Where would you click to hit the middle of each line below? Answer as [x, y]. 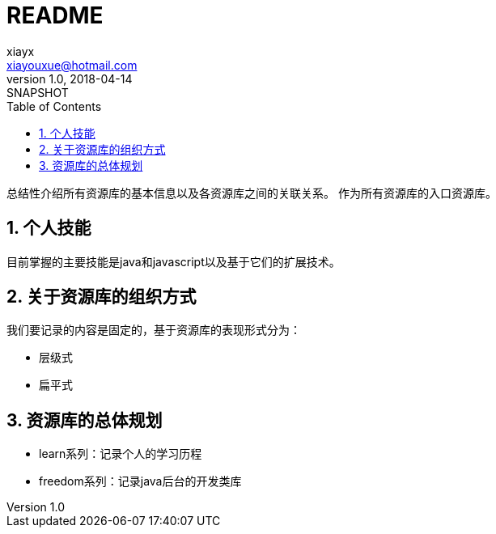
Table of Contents [54, 106]
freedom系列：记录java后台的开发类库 [140, 481]
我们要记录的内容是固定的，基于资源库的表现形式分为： [154, 330]
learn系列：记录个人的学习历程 [121, 454]
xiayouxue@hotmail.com [72, 65]
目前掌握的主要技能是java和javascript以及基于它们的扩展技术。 [174, 261]
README [55, 15]
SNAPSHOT [38, 92]
